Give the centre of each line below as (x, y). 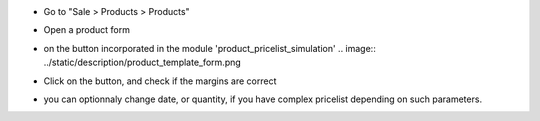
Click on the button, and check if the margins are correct (160, 81)
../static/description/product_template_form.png (142, 62)
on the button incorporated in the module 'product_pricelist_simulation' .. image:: (210, 48)
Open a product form (86, 30)
